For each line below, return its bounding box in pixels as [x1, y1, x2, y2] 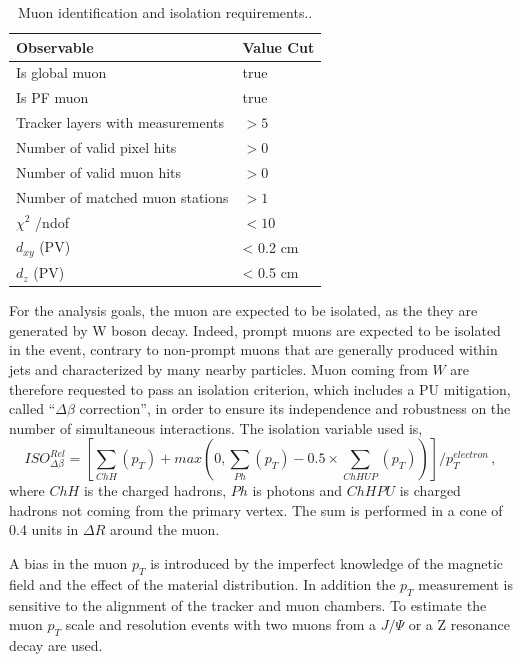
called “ [9, 398, 56, 419]
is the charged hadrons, [83, 480, 227, 501]
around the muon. [109, 519, 220, 540]
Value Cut [242, 36, 315, 57]
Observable [16, 36, 94, 57]
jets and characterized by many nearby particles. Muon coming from [9, 358, 428, 379]
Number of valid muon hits [16, 161, 182, 182]
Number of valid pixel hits [16, 136, 177, 157]
